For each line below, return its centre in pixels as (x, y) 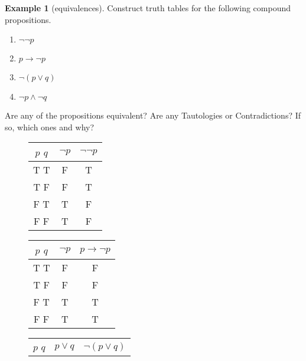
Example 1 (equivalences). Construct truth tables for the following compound (148, 8)
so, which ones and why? (50, 127)
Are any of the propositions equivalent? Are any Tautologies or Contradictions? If (153, 115)
